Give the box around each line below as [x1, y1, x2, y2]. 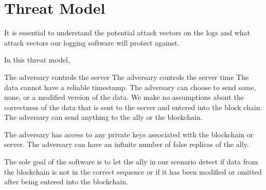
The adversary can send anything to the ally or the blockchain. [4, 112, 203, 122]
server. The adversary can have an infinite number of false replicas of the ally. [4, 139, 249, 150]
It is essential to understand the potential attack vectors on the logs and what [4, 27, 251, 38]
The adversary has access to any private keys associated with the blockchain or [4, 129, 254, 139]
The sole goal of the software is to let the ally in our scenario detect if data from [4, 156, 258, 167]
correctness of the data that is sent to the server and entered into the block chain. [4, 101, 262, 112]
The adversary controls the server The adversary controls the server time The [4, 71, 249, 82]
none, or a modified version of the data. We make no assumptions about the [4, 92, 244, 102]
